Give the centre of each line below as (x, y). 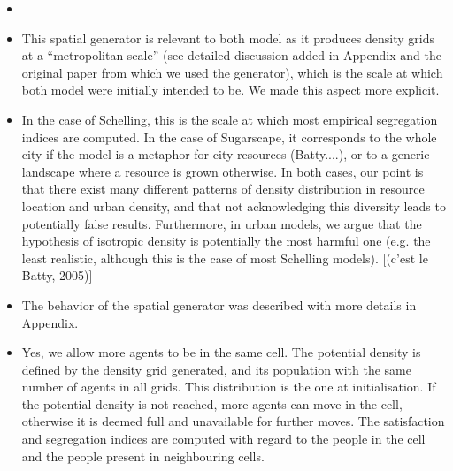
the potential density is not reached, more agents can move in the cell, (212, 403)
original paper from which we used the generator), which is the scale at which (232, 72)
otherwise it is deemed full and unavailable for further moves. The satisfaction (233, 421)
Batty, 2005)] (57, 275)
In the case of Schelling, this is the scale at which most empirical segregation (230, 119)
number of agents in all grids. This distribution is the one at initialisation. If (229, 387)
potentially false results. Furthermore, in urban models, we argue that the (222, 223)
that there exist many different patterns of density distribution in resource (223, 189)
